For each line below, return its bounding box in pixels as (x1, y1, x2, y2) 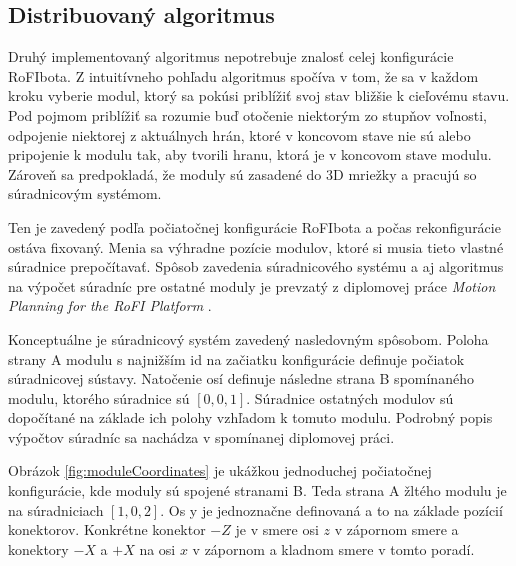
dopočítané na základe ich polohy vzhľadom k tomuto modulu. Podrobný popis (8, 407, 493, 428)
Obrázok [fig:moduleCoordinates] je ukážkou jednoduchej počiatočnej (8, 460, 432, 481)
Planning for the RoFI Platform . (8, 295, 212, 316)
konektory (8, 538, 69, 559)
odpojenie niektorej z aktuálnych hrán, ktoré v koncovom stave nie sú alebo (8, 124, 471, 145)
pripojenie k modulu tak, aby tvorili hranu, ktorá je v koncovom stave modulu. (8, 144, 492, 165)
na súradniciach (8, 499, 104, 520)
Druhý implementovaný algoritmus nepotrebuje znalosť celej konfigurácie (8, 46, 454, 67)
